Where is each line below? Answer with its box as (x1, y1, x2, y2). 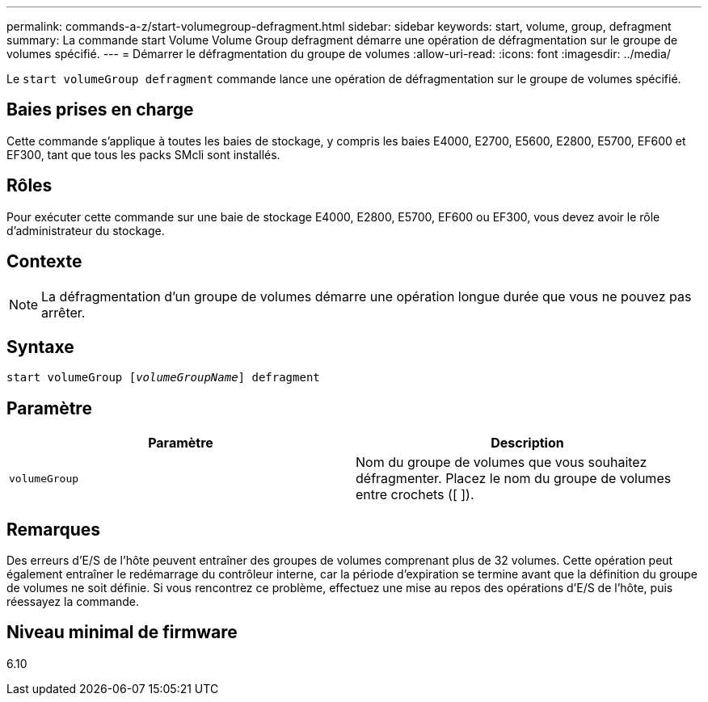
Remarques (6, 519, 101, 540)
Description (491, 435, 564, 452)
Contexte (6, 251, 82, 272)
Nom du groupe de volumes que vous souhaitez (356, 454, 647, 471)
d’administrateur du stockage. (6, 223, 165, 238)
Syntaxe (6, 336, 74, 357)
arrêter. (41, 304, 86, 321)
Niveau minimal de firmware (6, 622, 238, 643)
